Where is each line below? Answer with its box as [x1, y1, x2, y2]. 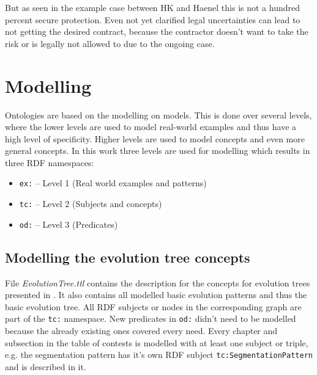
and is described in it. [5, 360, 86, 373]
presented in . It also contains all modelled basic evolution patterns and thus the [5, 288, 307, 301]
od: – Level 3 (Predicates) [19, 217, 118, 230]
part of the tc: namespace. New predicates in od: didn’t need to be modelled [5, 312, 296, 325]
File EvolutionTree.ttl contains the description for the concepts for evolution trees [5, 276, 310, 289]
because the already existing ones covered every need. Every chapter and [5, 324, 278, 337]
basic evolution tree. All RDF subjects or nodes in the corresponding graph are [5, 300, 302, 313]
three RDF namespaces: [5, 156, 94, 169]
